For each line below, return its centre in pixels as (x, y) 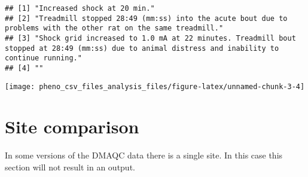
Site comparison (72, 126)
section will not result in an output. (70, 167)
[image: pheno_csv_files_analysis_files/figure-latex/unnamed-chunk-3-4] (155, 86)
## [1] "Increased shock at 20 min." (80, 8)
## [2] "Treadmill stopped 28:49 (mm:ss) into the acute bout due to (146, 18)
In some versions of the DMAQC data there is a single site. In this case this (144, 155)
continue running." (43, 58)
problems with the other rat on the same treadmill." (114, 28)
